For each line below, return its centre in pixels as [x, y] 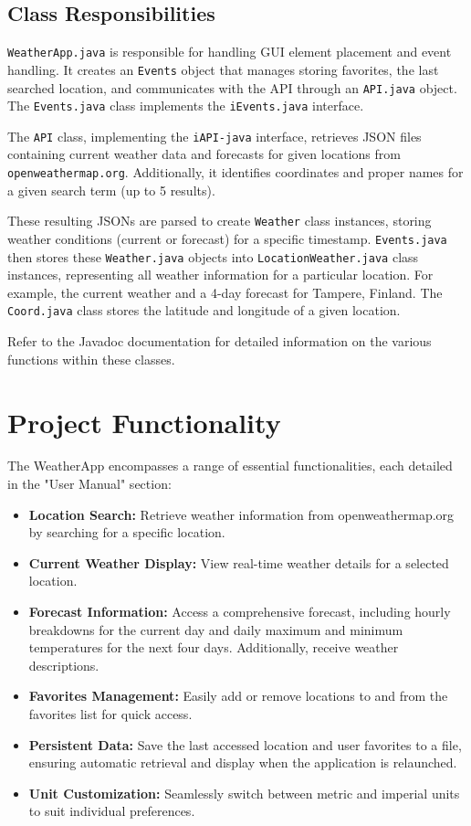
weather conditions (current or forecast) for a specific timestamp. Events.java [227, 238]
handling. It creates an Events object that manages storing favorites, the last [223, 69]
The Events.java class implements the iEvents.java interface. [186, 106]
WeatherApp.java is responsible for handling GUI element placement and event [230, 52]
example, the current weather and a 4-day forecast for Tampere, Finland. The [225, 292]
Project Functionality [144, 422]
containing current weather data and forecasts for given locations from [204, 154]
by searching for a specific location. [127, 532]
